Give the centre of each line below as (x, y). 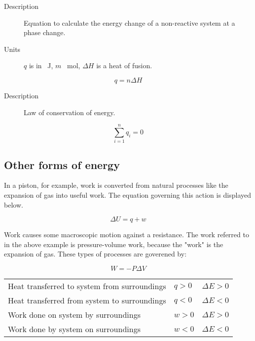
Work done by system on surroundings (74, 329)
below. (14, 204)
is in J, (41, 65)
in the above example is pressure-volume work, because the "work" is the (114, 244)
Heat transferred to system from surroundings (87, 286)
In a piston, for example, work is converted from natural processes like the (116, 185)
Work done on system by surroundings (74, 315)
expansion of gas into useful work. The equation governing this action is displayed (128, 195)
